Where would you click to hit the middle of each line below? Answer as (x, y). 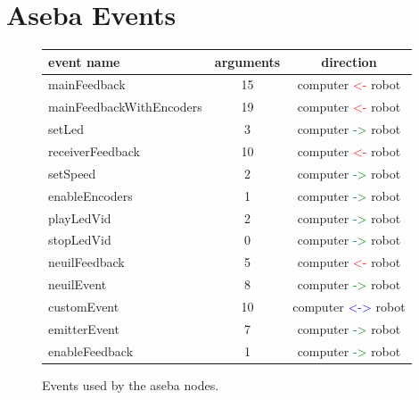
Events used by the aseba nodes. (131, 384)
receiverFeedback (94, 151)
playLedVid (80, 217)
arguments (247, 61)
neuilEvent (78, 284)
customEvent (84, 306)
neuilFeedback (86, 262)
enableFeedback (91, 350)
